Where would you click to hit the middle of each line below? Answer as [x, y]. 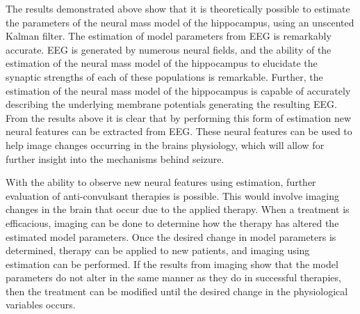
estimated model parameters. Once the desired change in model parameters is [171, 236]
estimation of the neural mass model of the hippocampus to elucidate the [162, 63]
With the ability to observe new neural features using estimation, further [161, 182]
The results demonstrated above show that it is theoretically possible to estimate [178, 8]
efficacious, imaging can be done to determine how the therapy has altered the [172, 222]
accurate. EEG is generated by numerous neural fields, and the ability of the [169, 49]
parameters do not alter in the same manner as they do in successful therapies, [173, 277]
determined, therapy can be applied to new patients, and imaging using [158, 250]
